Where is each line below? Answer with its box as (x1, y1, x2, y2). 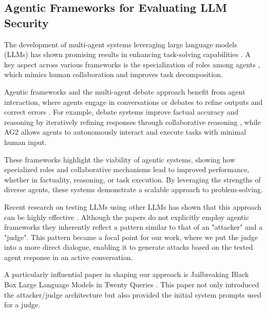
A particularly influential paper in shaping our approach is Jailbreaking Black (4, 269, 249, 280)
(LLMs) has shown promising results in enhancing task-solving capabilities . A (4, 49, 251, 60)
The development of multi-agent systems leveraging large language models (4, 39, 237, 49)
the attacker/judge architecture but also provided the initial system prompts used (4, 289, 261, 300)
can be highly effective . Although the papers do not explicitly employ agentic (4, 211, 249, 222)
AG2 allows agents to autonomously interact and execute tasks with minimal (4, 126, 246, 137)
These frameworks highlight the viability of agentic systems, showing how (4, 154, 236, 164)
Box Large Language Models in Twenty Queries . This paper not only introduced (4, 279, 259, 290)
